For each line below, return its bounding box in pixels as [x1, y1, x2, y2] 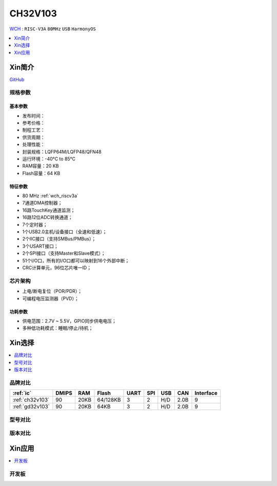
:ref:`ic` [12, 389, 32, 397]
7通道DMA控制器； [22, 200, 63, 206]
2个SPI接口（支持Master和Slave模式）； [22, 250, 106, 256]
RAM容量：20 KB [22, 163, 59, 169]
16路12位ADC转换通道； [22, 214, 73, 220]
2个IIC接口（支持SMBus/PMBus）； [22, 236, 96, 242]
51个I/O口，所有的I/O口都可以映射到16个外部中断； [22, 257, 130, 264]
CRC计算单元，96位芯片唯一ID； [22, 265, 92, 271]
